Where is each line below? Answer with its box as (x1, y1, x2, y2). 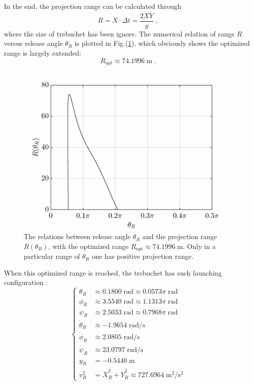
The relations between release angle (24, 231, 131, 242)
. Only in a (182, 241, 216, 251)
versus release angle (4, 38, 63, 48)
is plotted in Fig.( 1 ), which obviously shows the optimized (74, 38, 250, 48)
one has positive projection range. (92, 251, 194, 261)
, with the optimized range (48, 241, 129, 251)
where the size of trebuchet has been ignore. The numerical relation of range (4, 28, 235, 38)
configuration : (4, 277, 48, 287)
